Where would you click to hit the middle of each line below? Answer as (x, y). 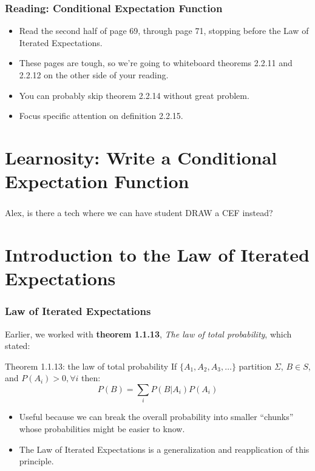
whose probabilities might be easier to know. (102, 428)
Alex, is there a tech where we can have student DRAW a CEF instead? (139, 213)
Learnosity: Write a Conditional (141, 157)
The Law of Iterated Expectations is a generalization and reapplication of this (164, 449)
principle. (36, 461)
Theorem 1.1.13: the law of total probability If (91, 366)
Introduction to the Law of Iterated (157, 255)
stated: (18, 346)
